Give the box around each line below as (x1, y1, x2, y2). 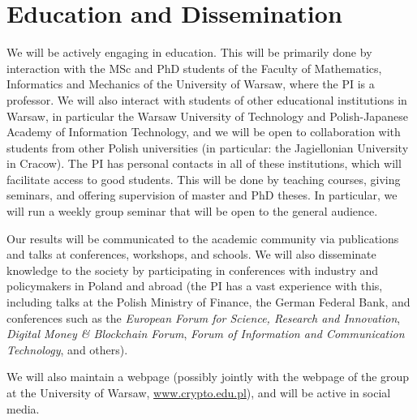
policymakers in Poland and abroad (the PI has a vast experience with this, (6, 277, 383, 294)
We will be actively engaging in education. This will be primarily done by (6, 44, 372, 61)
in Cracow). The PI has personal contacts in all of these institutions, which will (6, 155, 402, 172)
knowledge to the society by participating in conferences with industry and (6, 261, 379, 278)
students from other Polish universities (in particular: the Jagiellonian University (6, 139, 409, 156)
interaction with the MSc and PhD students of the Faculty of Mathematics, (6, 59, 382, 76)
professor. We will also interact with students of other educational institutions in (6, 91, 407, 108)
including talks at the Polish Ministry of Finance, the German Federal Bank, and (6, 294, 411, 311)
